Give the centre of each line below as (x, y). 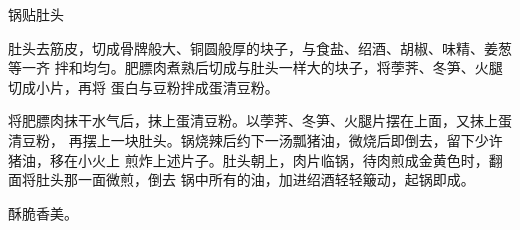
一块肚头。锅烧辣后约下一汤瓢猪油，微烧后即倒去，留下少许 (306, 139)
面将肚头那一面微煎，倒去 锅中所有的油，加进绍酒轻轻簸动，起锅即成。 (241, 179)
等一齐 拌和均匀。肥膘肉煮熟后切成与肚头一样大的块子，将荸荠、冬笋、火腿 (255, 67)
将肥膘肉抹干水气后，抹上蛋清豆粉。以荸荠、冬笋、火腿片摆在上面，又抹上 (253, 120)
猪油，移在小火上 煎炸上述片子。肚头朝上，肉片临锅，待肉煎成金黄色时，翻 (255, 159)
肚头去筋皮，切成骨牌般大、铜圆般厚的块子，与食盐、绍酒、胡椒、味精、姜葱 (260, 47)
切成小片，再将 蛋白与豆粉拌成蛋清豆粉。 (143, 86)
